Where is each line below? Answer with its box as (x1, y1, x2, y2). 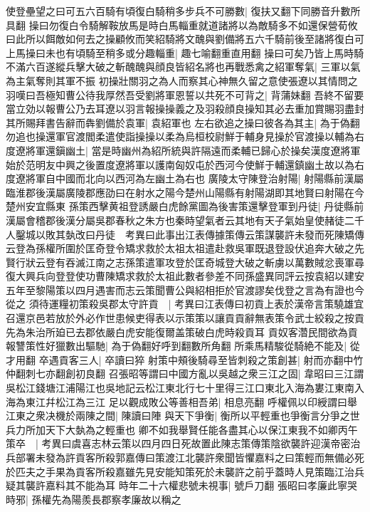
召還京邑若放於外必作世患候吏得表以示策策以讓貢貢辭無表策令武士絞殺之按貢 (6, 310, 364, 325)
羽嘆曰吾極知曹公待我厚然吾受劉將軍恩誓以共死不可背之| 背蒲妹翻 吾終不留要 (6, 87, 364, 102)
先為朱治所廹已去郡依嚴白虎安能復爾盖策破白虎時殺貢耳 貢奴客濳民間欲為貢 (6, 324, 358, 339)
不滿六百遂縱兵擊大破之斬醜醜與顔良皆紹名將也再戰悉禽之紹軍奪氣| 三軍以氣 (6, 59, 361, 74)
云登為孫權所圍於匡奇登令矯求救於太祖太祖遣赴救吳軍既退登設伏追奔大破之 (6, 241, 354, 256)
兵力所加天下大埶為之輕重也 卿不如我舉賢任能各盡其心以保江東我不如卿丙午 (6, 422, 358, 437)
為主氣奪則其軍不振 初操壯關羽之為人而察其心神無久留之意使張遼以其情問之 (6, 73, 358, 88)
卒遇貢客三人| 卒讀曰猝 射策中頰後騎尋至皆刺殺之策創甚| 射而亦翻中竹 (38, 352, 364, 367)
